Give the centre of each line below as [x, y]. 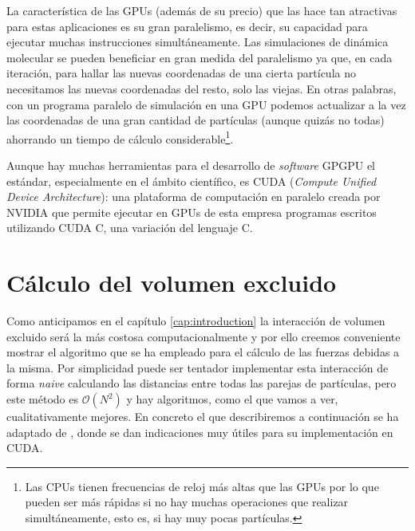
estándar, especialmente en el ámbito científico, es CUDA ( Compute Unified [192, 181]
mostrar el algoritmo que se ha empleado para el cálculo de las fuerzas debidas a [203, 352]
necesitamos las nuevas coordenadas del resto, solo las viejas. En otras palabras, [202, 88]
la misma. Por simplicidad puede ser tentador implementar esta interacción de [198, 367]
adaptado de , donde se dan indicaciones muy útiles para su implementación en [200, 432]
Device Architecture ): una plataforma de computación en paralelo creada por [194, 197]
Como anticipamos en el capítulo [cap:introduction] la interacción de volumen [196, 321]
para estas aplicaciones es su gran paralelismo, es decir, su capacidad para [187, 26]
